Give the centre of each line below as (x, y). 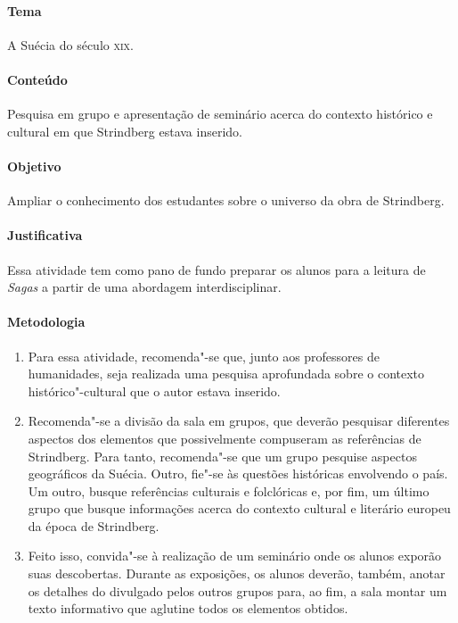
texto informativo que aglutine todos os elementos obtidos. (188, 608)
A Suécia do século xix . (70, 44)
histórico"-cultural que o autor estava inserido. (154, 390)
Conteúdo (37, 79)
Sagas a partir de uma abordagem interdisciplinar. (144, 287)
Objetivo (34, 166)
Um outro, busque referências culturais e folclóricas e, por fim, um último (229, 490)
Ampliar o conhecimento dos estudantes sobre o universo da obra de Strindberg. (226, 200)
